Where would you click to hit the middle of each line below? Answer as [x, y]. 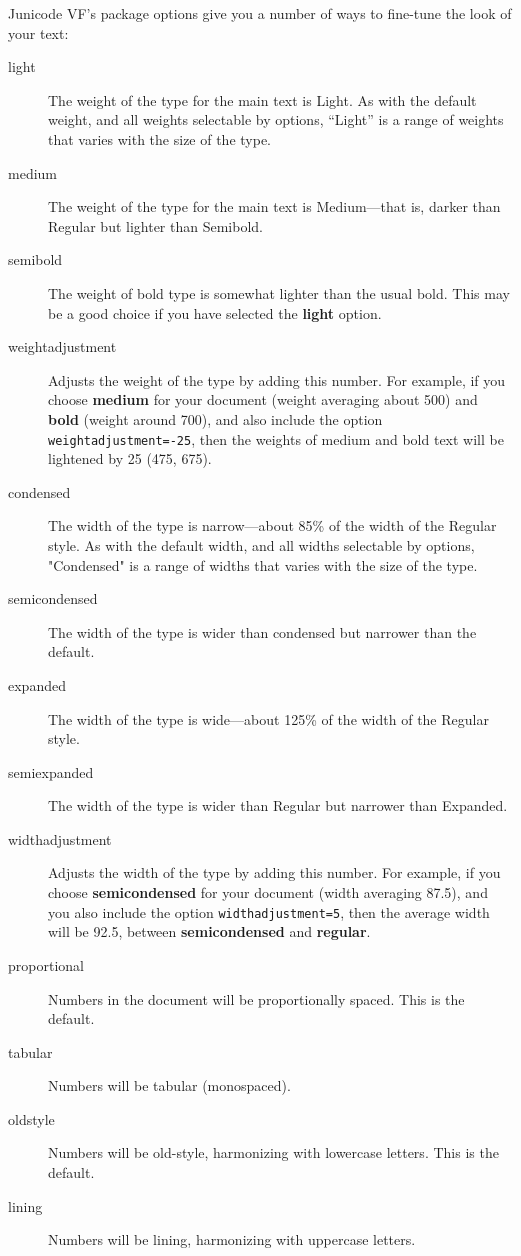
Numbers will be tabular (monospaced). [169, 1085]
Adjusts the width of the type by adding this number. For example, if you [274, 872]
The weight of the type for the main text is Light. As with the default [262, 99]
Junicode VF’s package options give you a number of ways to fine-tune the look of [260, 13]
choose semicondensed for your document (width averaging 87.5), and [268, 892]
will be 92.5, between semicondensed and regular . [209, 931]
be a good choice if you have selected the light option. [215, 312]
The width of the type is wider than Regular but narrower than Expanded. [278, 805]
